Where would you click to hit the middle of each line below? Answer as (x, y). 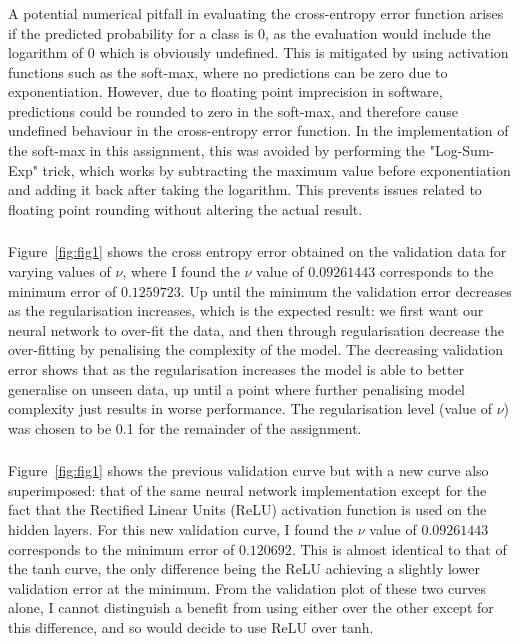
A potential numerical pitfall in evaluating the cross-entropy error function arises (256, 12)
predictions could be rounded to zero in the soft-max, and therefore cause (233, 110)
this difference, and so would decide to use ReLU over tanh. (191, 626)
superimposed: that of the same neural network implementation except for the (247, 489)
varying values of (59, 270)
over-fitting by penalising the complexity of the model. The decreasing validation (255, 349)
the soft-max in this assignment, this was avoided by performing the (217, 150)
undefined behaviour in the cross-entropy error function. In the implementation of (258, 130)
